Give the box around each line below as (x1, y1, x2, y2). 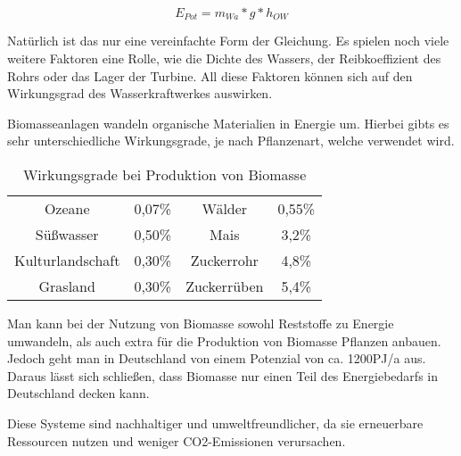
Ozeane (44, 198, 90, 220)
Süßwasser (35, 224, 99, 245)
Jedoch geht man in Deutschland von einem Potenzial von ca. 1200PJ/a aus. (7, 349, 426, 368)
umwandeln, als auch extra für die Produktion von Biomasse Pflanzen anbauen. (7, 331, 441, 350)
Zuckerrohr (190, 250, 259, 271)
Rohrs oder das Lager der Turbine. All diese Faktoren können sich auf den (7, 66, 413, 85)
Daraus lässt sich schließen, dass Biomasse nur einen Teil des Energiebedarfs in (7, 366, 438, 385)
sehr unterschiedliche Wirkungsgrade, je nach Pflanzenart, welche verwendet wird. (7, 131, 455, 150)
